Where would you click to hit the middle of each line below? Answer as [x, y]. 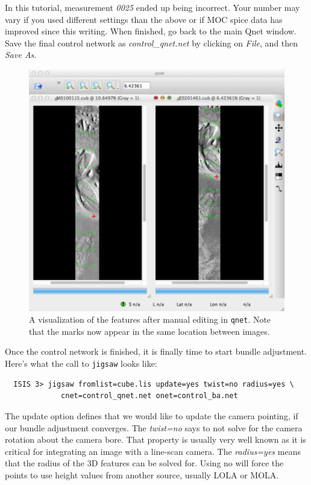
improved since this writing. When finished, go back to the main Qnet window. [151, 31]
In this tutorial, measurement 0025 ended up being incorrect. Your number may [152, 7]
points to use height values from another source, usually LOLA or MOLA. [142, 474]
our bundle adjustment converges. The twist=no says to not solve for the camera [154, 427]
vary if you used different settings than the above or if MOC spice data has [144, 19]
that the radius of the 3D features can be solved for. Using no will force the [144, 463]
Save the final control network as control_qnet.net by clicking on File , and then [152, 43]
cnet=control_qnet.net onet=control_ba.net [149, 396]
